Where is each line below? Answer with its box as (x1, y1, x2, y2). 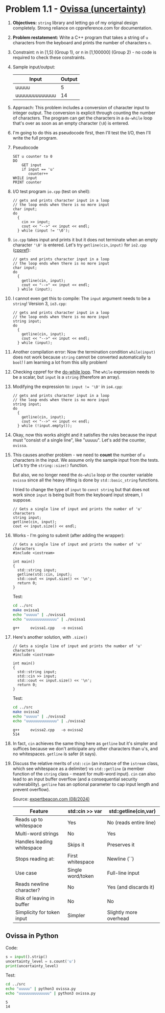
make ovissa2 (12, 710, 40, 715)
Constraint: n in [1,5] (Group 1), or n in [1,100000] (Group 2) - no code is (12, 49, 157, 55)
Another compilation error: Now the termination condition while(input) (12, 349, 156, 355)
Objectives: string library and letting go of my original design (12, 20, 138, 26)
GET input (22, 162, 42, 168)
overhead (107, 915, 129, 922)
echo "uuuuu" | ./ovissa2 (12, 714, 66, 719)
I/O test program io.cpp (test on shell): (12, 188, 91, 194)
